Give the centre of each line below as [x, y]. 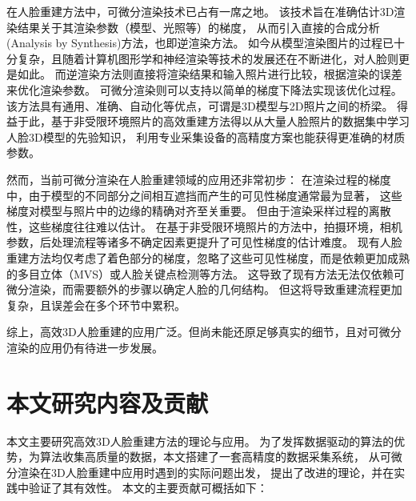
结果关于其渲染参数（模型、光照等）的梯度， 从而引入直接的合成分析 [198, 27]
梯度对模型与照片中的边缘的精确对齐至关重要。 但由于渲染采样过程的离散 [199, 211]
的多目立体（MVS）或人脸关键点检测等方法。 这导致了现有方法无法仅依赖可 [206, 273]
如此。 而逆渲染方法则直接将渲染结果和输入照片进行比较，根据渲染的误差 [210, 74]
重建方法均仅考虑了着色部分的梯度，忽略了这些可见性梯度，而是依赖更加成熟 [208, 257]
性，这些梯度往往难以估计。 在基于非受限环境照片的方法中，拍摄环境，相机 [204, 226]
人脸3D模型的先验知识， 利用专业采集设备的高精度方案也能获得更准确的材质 [206, 136]
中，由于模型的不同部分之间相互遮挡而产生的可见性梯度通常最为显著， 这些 [204, 195]
